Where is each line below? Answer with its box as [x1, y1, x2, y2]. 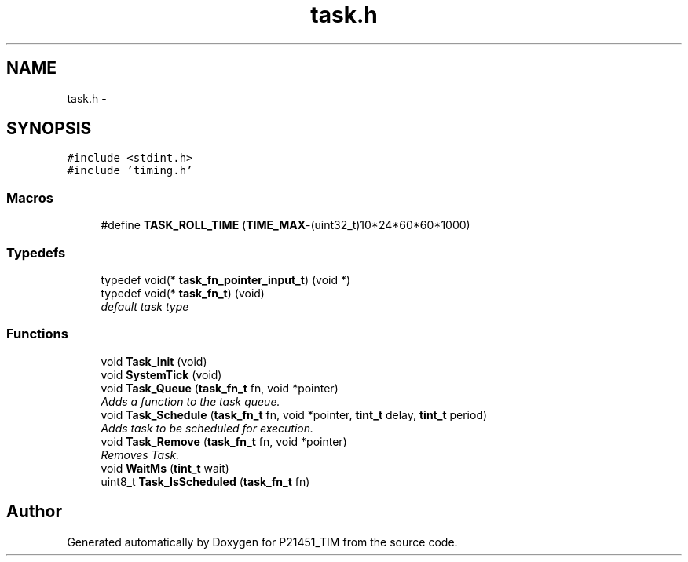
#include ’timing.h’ [67, 164, 193, 177]
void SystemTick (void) [101, 367, 222, 381]
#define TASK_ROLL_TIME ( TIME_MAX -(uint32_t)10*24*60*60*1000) [101, 218, 470, 232]
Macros [6, 189, 53, 206]
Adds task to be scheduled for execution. [101, 421, 314, 435]
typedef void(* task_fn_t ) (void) [101, 286, 265, 300]
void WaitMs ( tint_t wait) [101, 461, 229, 475]
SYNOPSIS [6, 119, 92, 139]
